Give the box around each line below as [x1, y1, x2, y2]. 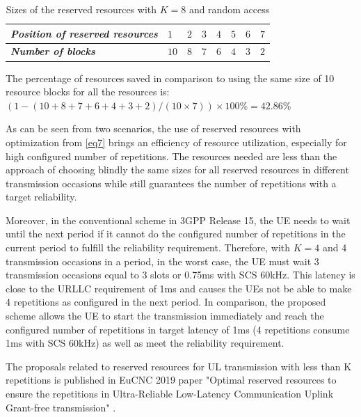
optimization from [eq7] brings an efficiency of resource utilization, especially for [6, 134, 347, 149]
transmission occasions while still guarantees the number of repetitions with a [6, 175, 337, 190]
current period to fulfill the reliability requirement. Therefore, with [6, 240, 291, 255]
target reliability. [6, 189, 77, 204]
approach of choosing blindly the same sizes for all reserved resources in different [6, 162, 349, 177]
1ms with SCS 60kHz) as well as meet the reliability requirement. [6, 336, 284, 350]
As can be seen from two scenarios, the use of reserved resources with [6, 121, 301, 136]
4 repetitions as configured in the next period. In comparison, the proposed [6, 294, 326, 309]
